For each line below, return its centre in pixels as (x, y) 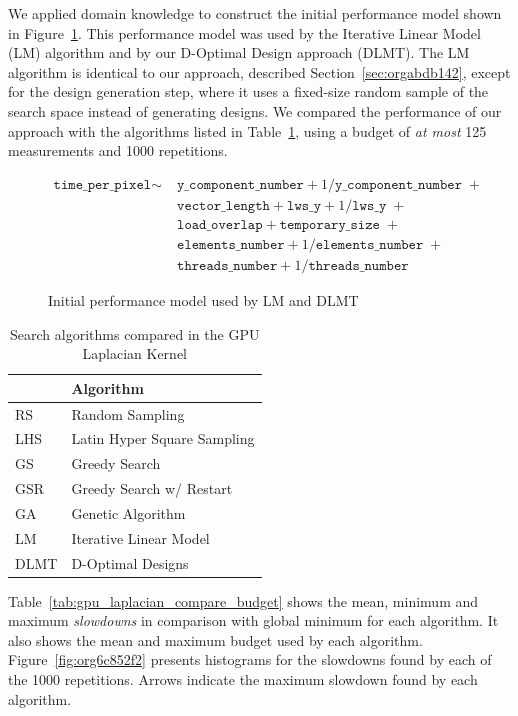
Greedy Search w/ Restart (152, 488)
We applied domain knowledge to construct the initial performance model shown (255, 13)
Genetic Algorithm (128, 512)
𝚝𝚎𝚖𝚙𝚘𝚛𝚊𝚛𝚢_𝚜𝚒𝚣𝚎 (329, 224)
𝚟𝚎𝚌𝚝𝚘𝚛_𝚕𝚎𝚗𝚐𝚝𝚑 (223, 205)
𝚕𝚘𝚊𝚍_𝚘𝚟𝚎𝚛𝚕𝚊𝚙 (220, 224)
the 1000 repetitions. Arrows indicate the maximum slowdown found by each (243, 679)
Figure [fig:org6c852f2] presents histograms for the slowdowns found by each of (250, 659)
